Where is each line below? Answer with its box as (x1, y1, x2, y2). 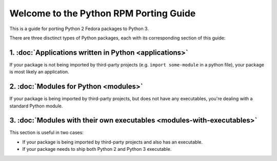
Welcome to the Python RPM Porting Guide (9, 8, 196, 19)
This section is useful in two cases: (9, 129, 84, 135)
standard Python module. (9, 103, 63, 109)
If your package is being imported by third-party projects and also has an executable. (22, 139, 203, 145)
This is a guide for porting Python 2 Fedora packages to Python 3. (9, 26, 149, 32)
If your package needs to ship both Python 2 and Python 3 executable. (22, 146, 172, 152)
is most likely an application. (9, 69, 69, 75)
